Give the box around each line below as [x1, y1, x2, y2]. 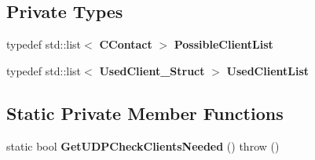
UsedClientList [226, 62, 310, 78]
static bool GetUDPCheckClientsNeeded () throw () [6, 137, 280, 154]
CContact [99, 36, 152, 53]
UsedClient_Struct [99, 62, 205, 78]
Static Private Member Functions [6, 100, 284, 125]
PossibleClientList [174, 36, 273, 53]
